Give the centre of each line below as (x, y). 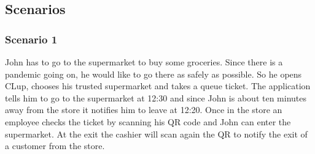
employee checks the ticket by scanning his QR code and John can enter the (148, 121)
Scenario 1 (31, 39)
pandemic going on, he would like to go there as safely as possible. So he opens (154, 74)
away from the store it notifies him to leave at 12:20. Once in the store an (144, 110)
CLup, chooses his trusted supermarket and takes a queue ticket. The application (158, 86)
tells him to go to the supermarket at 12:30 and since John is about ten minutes (156, 97)
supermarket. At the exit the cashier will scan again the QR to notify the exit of (156, 134)
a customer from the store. (55, 146)
